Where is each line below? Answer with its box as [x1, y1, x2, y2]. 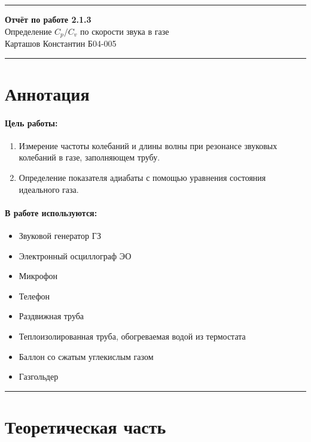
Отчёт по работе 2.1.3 [5, 13, 92, 25]
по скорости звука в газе [80, 25, 169, 37]
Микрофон [19, 270, 58, 282]
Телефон [19, 289, 50, 302]
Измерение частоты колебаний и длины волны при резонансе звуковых [19, 139, 278, 152]
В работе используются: [5, 206, 97, 219]
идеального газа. [19, 183, 79, 195]
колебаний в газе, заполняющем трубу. [19, 151, 160, 164]
